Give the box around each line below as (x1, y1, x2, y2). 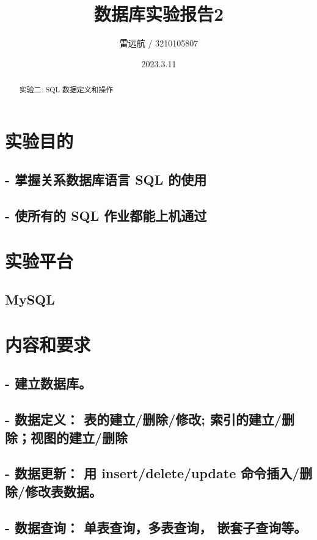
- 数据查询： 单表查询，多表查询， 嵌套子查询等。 (5, 517, 307, 536)
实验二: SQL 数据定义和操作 (19, 84, 114, 95)
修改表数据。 (25, 481, 103, 500)
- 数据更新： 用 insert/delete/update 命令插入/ (5, 464, 300, 483)
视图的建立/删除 (30, 427, 128, 446)
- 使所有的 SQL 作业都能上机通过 (5, 206, 207, 225)
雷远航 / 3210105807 (119, 37, 199, 50)
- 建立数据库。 (5, 374, 92, 393)
